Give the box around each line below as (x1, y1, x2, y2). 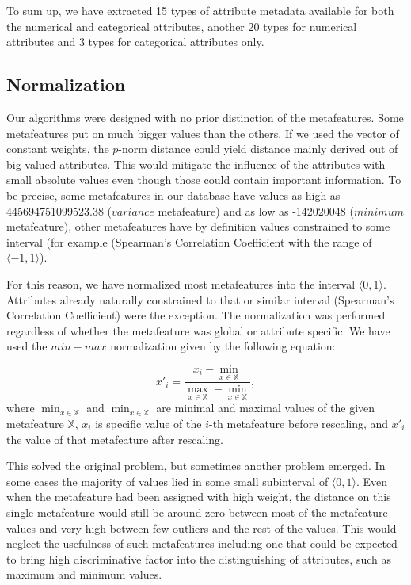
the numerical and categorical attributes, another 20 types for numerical (6, 17, 357, 34)
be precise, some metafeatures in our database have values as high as (6, 186, 341, 203)
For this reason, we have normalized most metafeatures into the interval (6, 275, 356, 292)
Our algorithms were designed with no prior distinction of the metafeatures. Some (6, 109, 404, 125)
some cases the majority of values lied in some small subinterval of (6, 472, 329, 489)
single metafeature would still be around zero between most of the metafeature (6, 503, 388, 520)
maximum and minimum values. (6, 566, 162, 583)
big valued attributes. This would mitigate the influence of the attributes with (6, 155, 386, 172)
